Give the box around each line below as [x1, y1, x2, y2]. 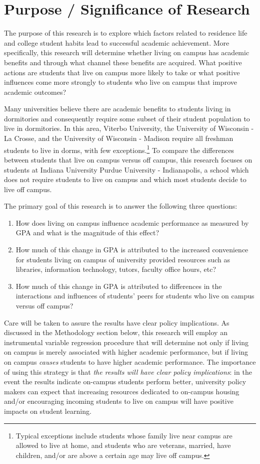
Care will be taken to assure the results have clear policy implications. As [4, 317, 229, 328]
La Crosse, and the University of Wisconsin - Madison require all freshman [4, 133, 233, 143]
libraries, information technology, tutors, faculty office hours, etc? [15, 264, 216, 274]
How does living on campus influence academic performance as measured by [15, 217, 249, 228]
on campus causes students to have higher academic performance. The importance [4, 357, 256, 367]
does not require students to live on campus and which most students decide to [4, 174, 246, 185]
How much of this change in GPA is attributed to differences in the [15, 280, 222, 291]
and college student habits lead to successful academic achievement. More [4, 37, 229, 48]
